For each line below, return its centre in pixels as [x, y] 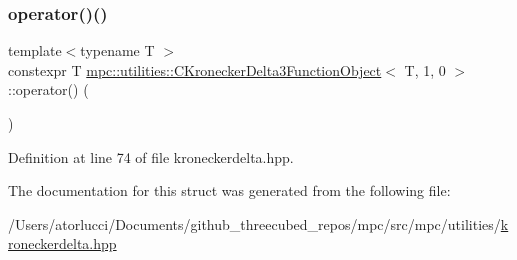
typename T [117, 50]
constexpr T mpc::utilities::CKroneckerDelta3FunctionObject [195, 69]
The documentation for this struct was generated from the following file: [229, 190]
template [35, 50]
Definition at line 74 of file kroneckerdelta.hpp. [151, 156]
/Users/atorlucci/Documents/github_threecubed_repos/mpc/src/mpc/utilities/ [254, 223]
